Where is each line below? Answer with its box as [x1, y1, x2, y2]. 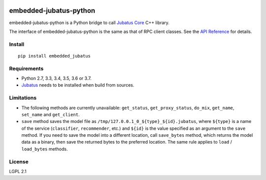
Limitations [9, 94, 37, 101]
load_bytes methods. [21, 146, 68, 152]
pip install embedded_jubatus [18, 53, 91, 59]
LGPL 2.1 [9, 169, 27, 175]
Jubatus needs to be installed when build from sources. [21, 82, 134, 88]
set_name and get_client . [21, 111, 80, 118]
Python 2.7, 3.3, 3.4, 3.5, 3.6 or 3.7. [21, 75, 92, 81]
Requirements [9, 65, 44, 72]
